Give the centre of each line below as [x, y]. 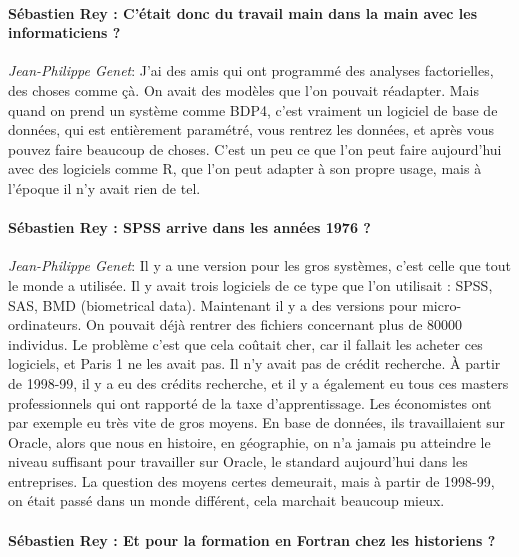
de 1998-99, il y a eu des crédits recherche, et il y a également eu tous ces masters [258, 382]
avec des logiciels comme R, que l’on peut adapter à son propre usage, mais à [245, 168]
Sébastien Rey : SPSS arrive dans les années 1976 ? [189, 227]
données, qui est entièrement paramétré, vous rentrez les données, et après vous [251, 129]
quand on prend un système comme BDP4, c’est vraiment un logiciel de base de [253, 109]
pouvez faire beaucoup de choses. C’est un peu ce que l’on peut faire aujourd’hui [255, 148]
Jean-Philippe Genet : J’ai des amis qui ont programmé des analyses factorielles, [251, 70]
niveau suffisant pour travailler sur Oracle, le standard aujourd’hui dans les [238, 461]
